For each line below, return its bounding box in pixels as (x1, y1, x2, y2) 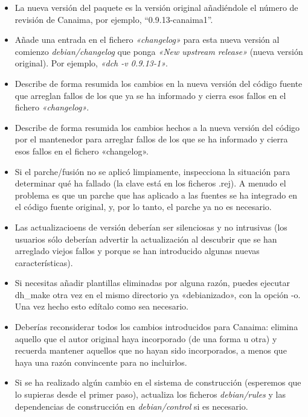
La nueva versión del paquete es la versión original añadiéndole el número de (14, 1, 298, 13)
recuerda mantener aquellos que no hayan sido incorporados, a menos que (14, 344, 287, 357)
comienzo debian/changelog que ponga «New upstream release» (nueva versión (14, 45, 303, 57)
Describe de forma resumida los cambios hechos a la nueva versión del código (14, 121, 300, 133)
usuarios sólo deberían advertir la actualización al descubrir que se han (14, 232, 277, 245)
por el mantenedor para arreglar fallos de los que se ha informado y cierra (14, 133, 288, 145)
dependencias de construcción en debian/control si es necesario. (14, 399, 248, 412)
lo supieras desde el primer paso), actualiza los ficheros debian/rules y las (14, 388, 286, 401)
